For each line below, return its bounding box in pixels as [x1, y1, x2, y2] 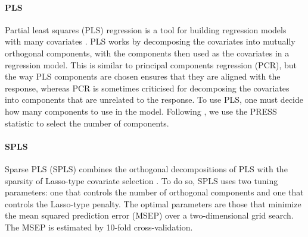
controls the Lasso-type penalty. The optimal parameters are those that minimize [5, 197, 301, 210]
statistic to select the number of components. [5, 116, 169, 129]
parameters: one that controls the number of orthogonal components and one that [5, 186, 304, 198]
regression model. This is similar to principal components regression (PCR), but [5, 58, 297, 71]
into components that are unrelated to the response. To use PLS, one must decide [5, 93, 303, 106]
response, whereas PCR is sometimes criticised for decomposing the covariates [5, 81, 290, 94]
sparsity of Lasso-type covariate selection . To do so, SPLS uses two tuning [5, 174, 278, 187]
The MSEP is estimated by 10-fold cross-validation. [5, 220, 193, 233]
